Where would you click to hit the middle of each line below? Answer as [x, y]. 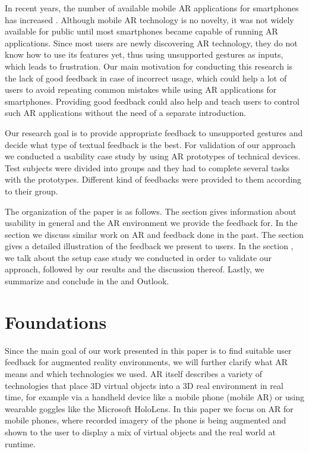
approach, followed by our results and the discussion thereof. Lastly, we [135, 269]
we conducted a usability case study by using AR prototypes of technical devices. [153, 156]
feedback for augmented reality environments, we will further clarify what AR [146, 362]
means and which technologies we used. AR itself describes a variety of [134, 373]
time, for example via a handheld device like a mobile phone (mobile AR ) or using [154, 397]
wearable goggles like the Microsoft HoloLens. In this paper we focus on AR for [149, 408]
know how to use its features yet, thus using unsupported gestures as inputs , [144, 54]
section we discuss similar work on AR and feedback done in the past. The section [154, 234]
